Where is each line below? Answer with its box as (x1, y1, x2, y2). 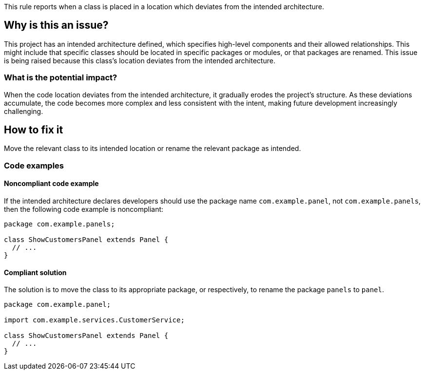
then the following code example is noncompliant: (4, 205, 164, 214)
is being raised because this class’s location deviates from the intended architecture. (4, 56, 275, 65)
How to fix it (4, 124, 63, 136)
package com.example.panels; (4, 220, 115, 228)
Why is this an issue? (4, 19, 109, 32)
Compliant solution (4, 268, 67, 277)
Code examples (4, 160, 64, 170)
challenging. (4, 107, 43, 115)
